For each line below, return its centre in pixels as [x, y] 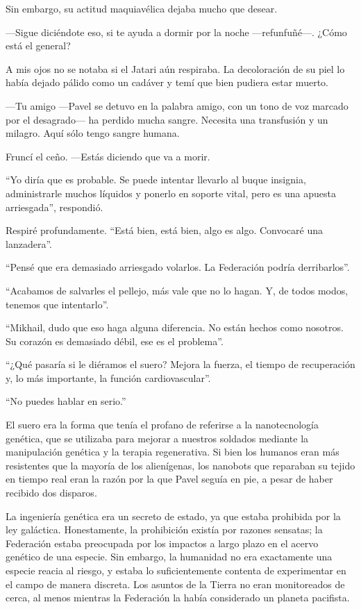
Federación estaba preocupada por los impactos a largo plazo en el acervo [162, 543]
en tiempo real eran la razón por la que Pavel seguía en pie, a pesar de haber [169, 479]
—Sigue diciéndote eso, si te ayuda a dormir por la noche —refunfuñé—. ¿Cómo [176, 32]
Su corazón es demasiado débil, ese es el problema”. [115, 341]
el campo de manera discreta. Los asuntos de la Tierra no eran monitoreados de [175, 584]
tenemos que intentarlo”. [57, 304]
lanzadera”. [29, 243]
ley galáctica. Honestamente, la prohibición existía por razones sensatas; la [164, 529]
